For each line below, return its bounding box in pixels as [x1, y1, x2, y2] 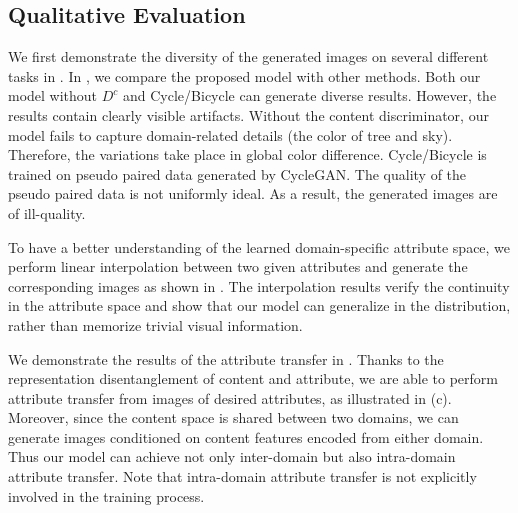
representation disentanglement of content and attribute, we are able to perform [8, 368, 498, 389]
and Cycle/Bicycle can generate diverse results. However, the [123, 85, 497, 106]
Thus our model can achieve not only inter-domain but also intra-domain [8, 446, 456, 467]
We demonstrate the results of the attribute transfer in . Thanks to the [8, 348, 444, 369]
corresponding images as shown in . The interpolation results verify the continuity [8, 275, 510, 296]
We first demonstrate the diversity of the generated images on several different [8, 46, 489, 67]
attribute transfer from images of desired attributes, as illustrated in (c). [8, 387, 452, 408]
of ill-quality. [8, 202, 86, 223]
